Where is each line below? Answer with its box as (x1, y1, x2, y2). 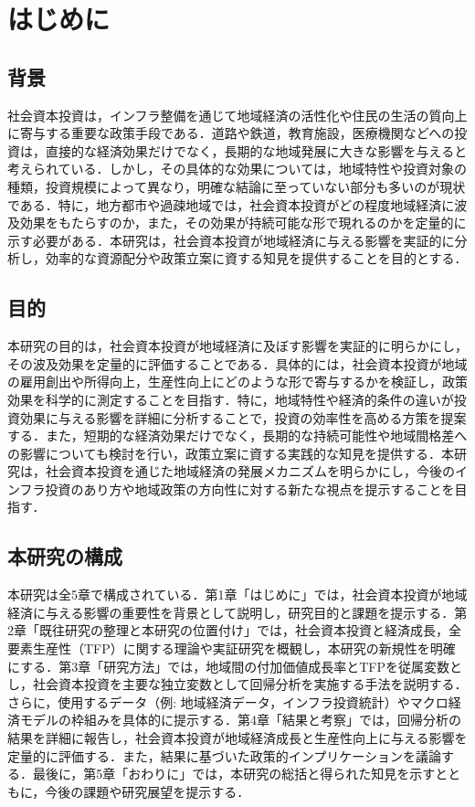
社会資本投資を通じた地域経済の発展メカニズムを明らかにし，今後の (45, 462, 455, 481)
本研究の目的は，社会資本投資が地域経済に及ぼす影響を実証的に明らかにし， (7, 336, 468, 356)
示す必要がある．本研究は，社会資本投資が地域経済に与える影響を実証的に (7, 230, 455, 250)
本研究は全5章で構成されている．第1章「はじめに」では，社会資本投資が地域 (7, 585, 468, 604)
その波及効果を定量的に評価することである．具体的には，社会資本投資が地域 (7, 354, 468, 373)
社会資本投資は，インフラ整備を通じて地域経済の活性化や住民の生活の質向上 (7, 105, 468, 124)
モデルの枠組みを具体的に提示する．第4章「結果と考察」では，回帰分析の (19, 710, 461, 729)
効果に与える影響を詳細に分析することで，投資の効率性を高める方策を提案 (19, 408, 467, 427)
